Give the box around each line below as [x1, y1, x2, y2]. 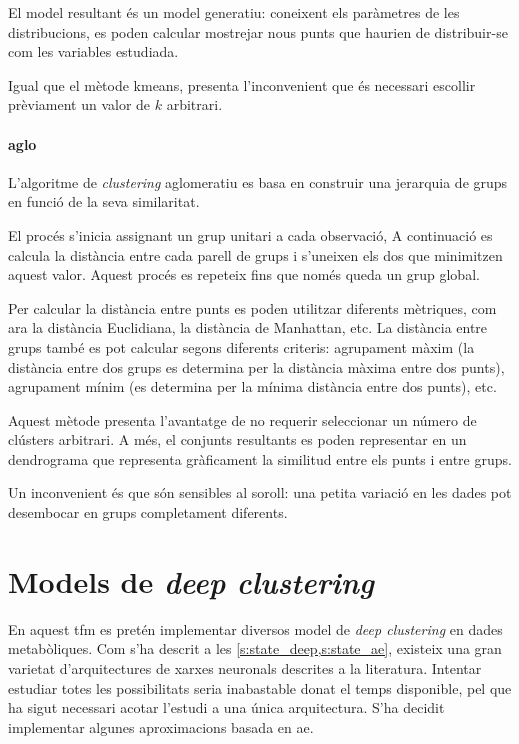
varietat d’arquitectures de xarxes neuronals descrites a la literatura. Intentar [8, 657, 482, 678]
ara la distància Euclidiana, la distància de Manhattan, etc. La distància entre [8, 317, 488, 338]
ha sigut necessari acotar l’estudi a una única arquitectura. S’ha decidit [8, 697, 445, 718]
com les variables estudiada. [8, 41, 179, 62]
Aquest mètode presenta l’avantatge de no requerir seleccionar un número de [8, 409, 477, 430]
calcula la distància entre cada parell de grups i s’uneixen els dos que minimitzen [8, 244, 503, 265]
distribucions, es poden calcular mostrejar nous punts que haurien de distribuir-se [8, 21, 508, 42]
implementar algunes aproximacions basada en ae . [8, 716, 314, 737]
